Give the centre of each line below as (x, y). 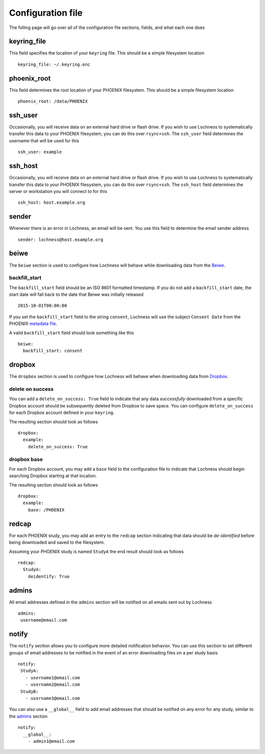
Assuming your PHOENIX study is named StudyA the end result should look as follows (96, 551)
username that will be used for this (44, 140)
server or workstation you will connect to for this (58, 191)
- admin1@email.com (51, 741)
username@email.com (44, 620)
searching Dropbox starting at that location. (53, 476)
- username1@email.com (53, 678)
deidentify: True (49, 576)
